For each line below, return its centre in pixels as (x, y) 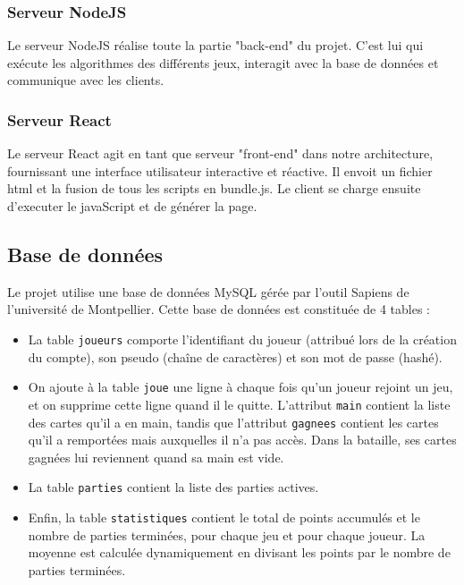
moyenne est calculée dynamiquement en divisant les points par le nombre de (239, 552)
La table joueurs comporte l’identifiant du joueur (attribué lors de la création (242, 339)
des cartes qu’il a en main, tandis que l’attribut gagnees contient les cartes (233, 422)
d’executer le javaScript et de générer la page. (132, 206)
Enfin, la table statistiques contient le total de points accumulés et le (224, 517)
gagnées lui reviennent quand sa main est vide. (156, 457)
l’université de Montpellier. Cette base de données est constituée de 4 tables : (219, 309)
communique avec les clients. (86, 80)
